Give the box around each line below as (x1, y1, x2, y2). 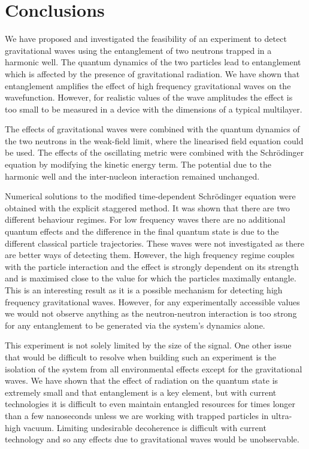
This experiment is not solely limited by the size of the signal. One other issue (5, 339, 292, 351)
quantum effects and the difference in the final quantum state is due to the (5, 225, 279, 238)
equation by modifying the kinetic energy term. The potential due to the (5, 158, 271, 171)
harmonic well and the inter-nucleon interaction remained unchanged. (5, 169, 260, 182)
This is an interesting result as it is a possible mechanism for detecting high (5, 284, 283, 296)
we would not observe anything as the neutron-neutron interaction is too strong (5, 307, 297, 320)
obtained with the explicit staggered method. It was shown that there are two (5, 201, 290, 214)
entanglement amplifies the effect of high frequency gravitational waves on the (5, 79, 291, 92)
